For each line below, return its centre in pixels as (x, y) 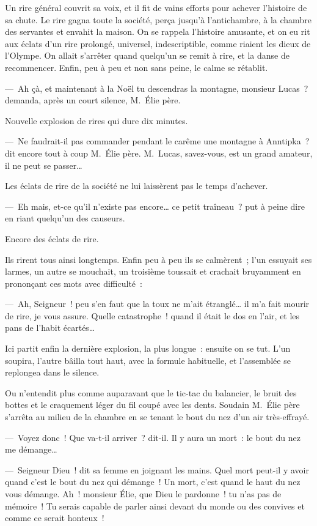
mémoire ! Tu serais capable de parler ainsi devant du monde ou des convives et (155, 506)
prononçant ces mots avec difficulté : (74, 283)
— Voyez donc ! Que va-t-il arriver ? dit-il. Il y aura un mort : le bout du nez (153, 437)
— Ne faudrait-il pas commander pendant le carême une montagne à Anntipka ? (157, 141)
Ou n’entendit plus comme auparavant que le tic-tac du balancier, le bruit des (151, 392)
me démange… (31, 449)
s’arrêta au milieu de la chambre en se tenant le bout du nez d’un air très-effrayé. (157, 417)
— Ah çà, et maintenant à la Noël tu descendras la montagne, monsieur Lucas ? (157, 88)
